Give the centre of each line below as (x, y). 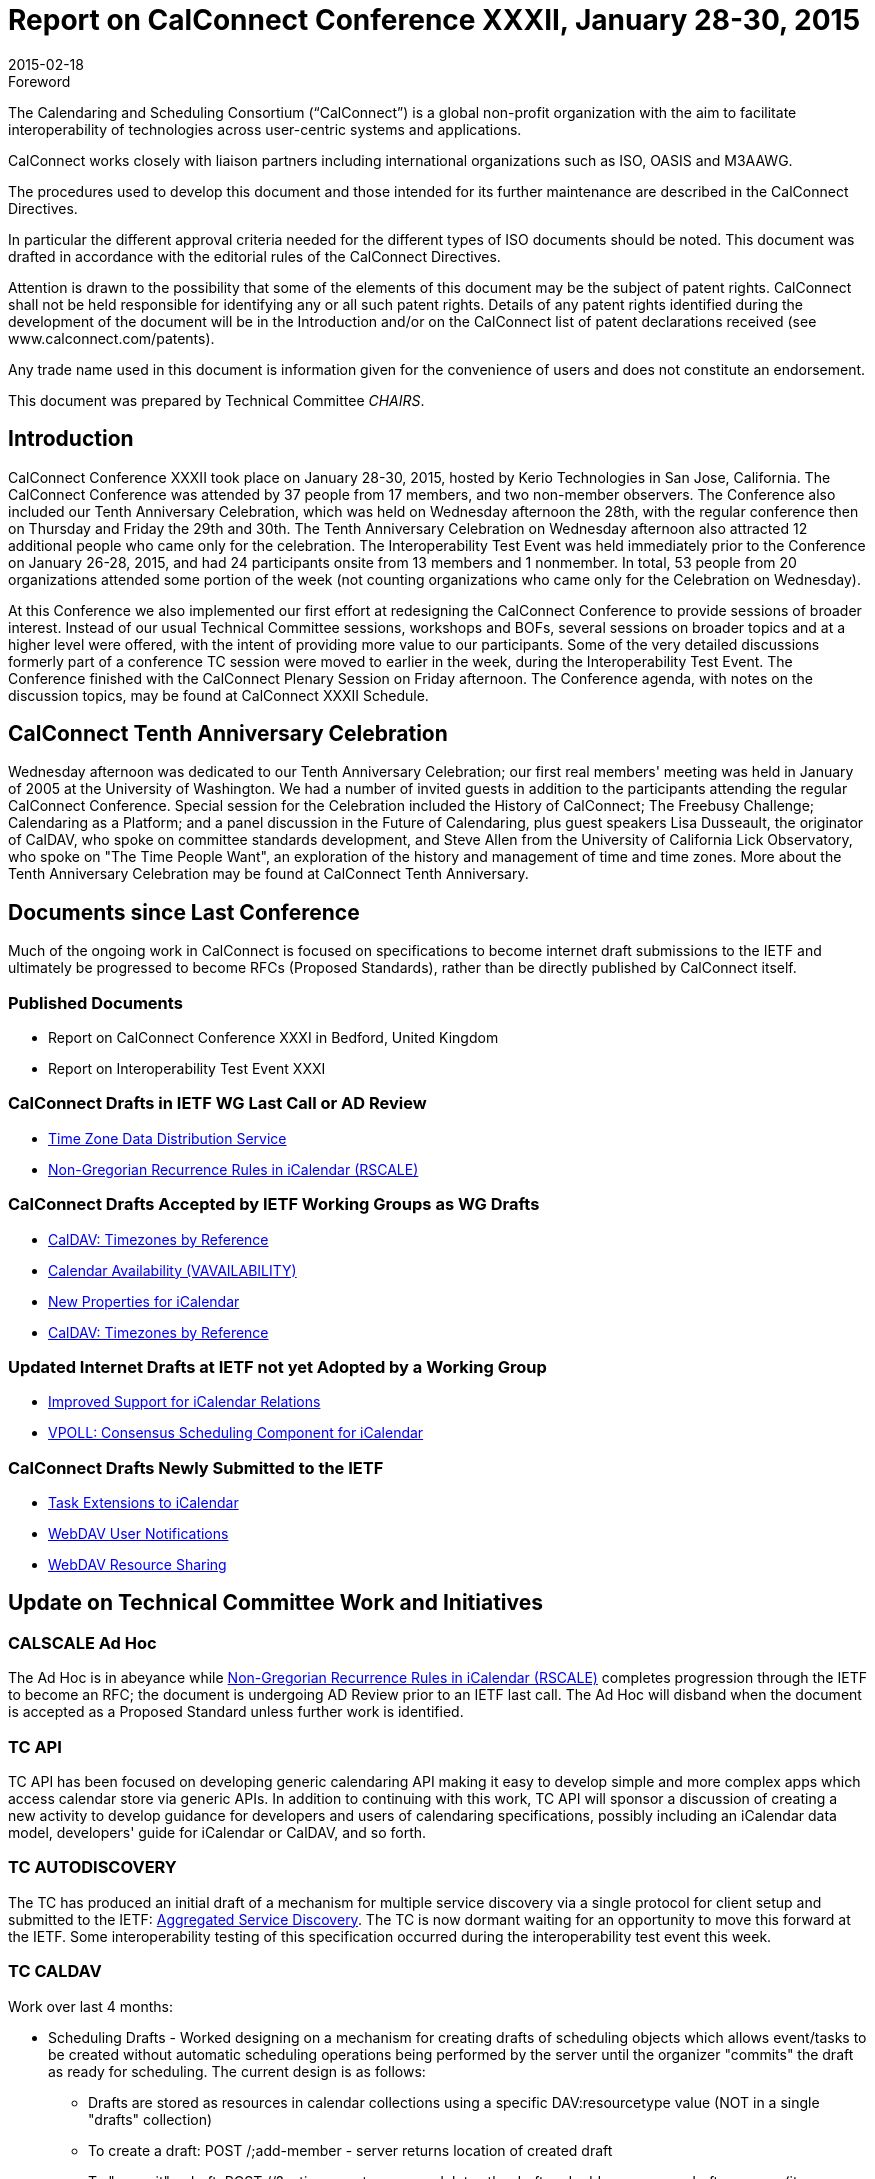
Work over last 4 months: (91, 2006)
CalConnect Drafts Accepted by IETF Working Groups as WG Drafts (274, 1204)
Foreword (39, 81)
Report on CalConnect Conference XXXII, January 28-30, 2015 (434, 20)
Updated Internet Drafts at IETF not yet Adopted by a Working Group (277, 1366)
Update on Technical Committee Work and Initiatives (276, 1603)
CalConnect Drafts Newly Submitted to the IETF (196, 1467)
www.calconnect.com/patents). (111, 338)
